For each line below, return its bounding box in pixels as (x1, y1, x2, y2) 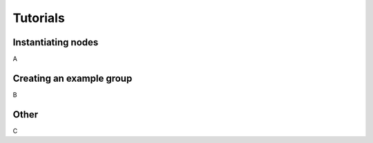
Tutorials (12, 10, 65, 25)
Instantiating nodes (12, 36, 99, 48)
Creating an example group (12, 72, 133, 84)
